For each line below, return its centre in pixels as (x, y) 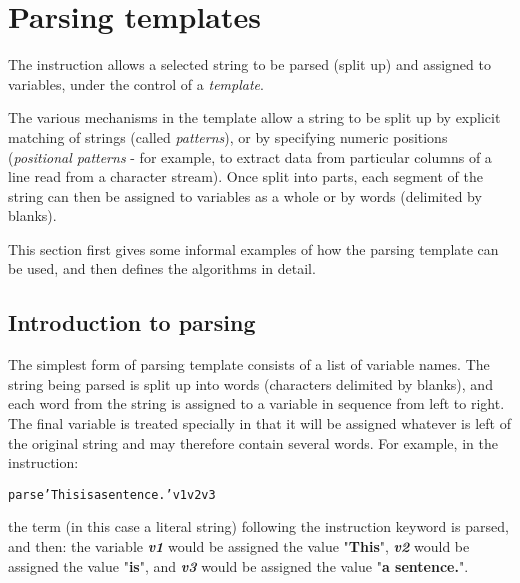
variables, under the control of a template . (136, 83)
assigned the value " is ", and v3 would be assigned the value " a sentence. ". (238, 565)
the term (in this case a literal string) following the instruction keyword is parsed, (258, 526)
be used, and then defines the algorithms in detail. (162, 268)
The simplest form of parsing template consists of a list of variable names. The (249, 364)
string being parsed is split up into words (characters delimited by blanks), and (250, 383)
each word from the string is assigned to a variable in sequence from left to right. (256, 403)
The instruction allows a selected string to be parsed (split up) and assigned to (249, 64)
